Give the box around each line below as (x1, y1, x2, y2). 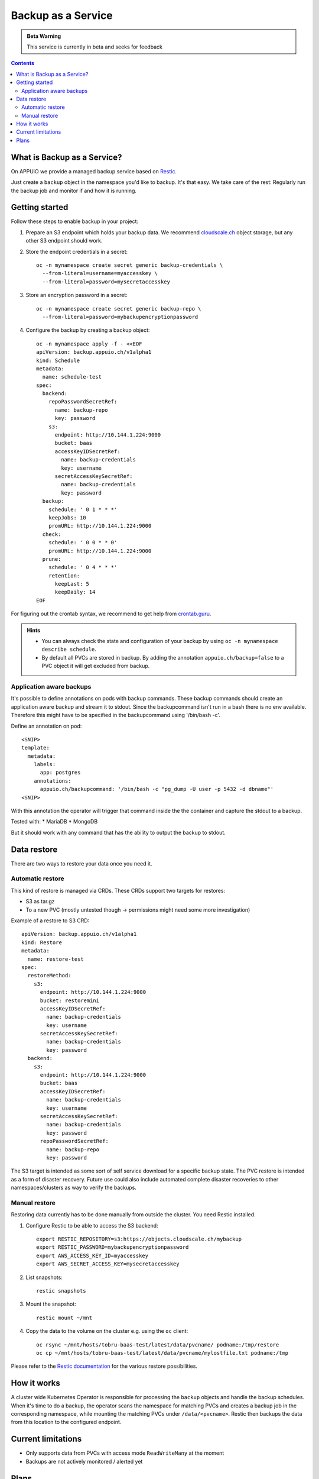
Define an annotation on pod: (11, 722, 82, 729)
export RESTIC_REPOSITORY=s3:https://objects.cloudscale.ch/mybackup (36, 1236, 242, 1242)
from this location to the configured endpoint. (11, 1419, 122, 1426)
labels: (33, 761, 56, 768)
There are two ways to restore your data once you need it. (11, 860, 153, 867)
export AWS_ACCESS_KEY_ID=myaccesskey (36, 1252, 149, 1259)
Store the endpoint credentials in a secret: (25, 248, 128, 255)
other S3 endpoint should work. (25, 237, 103, 244)
